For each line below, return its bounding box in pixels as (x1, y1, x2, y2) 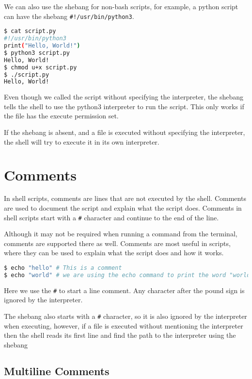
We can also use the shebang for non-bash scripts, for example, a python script (4, 1, 238, 11)
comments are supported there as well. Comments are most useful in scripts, (4, 238, 231, 248)
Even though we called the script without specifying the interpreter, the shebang (4, 92, 244, 102)
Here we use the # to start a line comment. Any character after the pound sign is (4, 285, 245, 295)
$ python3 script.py (4, 49, 70, 56)
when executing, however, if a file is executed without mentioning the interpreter (4, 320, 243, 330)
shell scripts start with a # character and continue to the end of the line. (4, 212, 219, 222)
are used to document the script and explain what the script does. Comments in (4, 202, 242, 213)
